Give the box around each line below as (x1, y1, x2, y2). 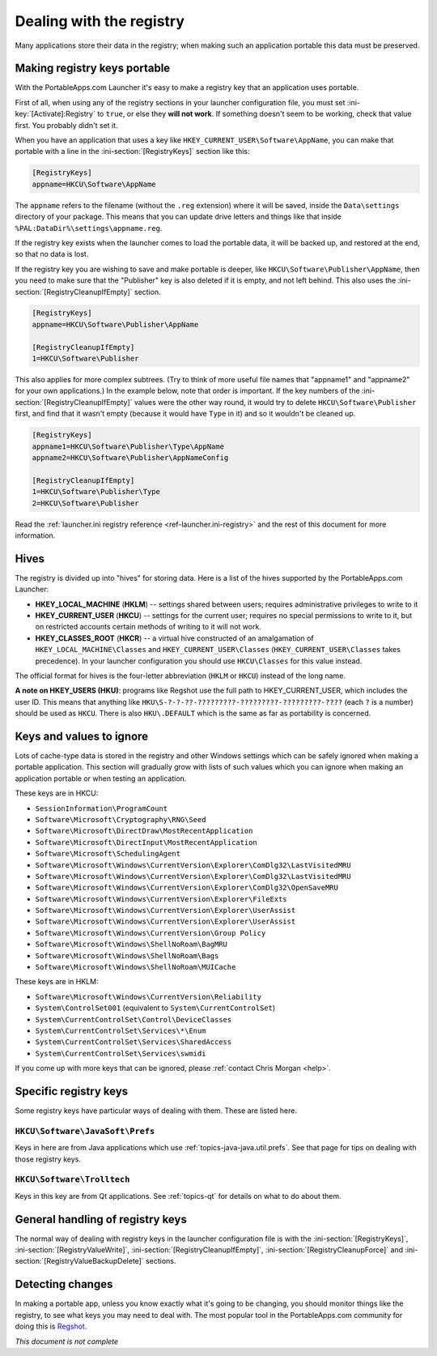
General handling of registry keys (15, 1212, 188, 1226)
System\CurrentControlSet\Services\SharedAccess (35, 1038, 232, 1047)
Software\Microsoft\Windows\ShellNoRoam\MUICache (35, 962, 236, 972)
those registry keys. (15, 1154, 81, 1164)
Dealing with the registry (15, 12, 185, 30)
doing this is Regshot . (15, 1321, 87, 1332)
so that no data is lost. (15, 249, 89, 259)
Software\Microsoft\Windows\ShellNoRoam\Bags (35, 951, 219, 960)
